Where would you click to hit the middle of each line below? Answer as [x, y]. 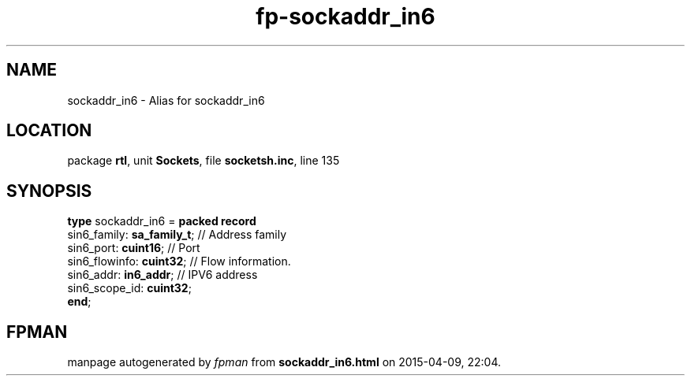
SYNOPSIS [49, 191]
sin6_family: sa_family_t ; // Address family [177, 235]
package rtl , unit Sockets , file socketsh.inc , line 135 [204, 161]
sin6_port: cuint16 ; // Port [134, 248]
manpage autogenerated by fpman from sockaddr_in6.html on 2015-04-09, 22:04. [284, 362]
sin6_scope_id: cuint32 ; [129, 288]
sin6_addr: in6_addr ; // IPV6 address [162, 275]
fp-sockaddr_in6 [345, 17]
